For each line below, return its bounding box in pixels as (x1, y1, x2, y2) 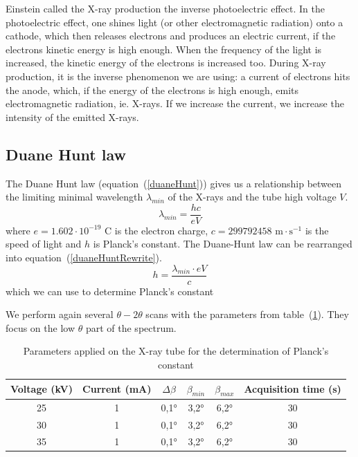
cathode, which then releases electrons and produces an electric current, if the (6, 28, 336, 43)
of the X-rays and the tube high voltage (168, 189, 337, 204)
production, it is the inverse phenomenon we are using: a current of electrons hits (6, 68, 350, 83)
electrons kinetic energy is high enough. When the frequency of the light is (6, 41, 322, 56)
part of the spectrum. (85, 320, 177, 335)
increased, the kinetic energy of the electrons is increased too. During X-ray (6, 55, 326, 70)
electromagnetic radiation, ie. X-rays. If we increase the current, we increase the (6, 96, 344, 111)
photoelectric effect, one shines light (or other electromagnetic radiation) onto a (6, 15, 343, 29)
